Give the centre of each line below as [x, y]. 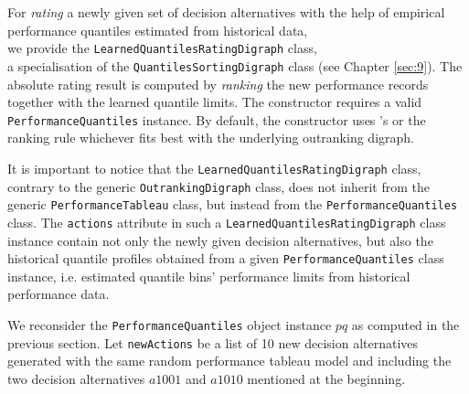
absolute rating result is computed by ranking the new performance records [218, 84]
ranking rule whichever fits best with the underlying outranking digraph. [211, 138]
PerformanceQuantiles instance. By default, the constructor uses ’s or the [217, 119]
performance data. [59, 294]
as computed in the [405, 325]
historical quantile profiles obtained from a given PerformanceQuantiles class [226, 258]
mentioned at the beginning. [326, 378]
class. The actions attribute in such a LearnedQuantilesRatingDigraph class [227, 222]
